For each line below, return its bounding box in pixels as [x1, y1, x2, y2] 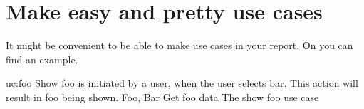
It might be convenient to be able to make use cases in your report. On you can [6, 38, 353, 53]
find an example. [6, 51, 78, 66]
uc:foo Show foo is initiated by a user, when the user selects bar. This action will [6, 76, 358, 90]
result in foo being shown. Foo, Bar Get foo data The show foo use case [6, 89, 319, 104]
